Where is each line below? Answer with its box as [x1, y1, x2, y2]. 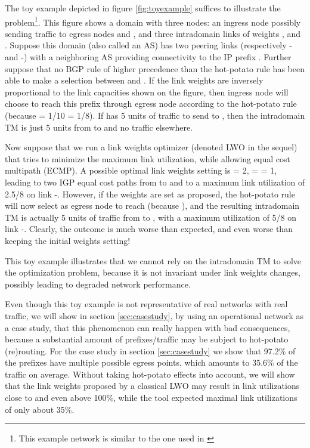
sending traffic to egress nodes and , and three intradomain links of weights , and [5, 27, 301, 39]
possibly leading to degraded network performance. [5, 277, 191, 290]
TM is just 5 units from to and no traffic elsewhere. [5, 121, 193, 133]
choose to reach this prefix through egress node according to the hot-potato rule [5, 97, 297, 110]
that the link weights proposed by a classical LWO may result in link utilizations [5, 379, 300, 392]
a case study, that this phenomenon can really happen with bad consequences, [5, 321, 290, 333]
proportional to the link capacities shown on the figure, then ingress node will [5, 85, 289, 98]
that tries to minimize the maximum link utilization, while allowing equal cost [5, 152, 290, 165]
